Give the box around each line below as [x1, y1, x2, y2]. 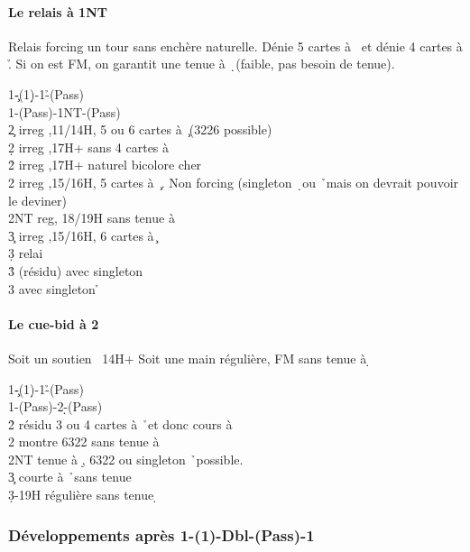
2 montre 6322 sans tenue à [8, 432, 160, 451]
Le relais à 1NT [8, 2, 107, 21]
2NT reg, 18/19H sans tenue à [8, 208, 175, 227]
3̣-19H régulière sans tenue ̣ [8, 485, 158, 504]
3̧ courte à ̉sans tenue [8, 467, 132, 486]
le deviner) [8, 190, 67, 209]
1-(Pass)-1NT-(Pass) [8, 102, 121, 121]
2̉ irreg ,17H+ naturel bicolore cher [8, 155, 202, 174]
